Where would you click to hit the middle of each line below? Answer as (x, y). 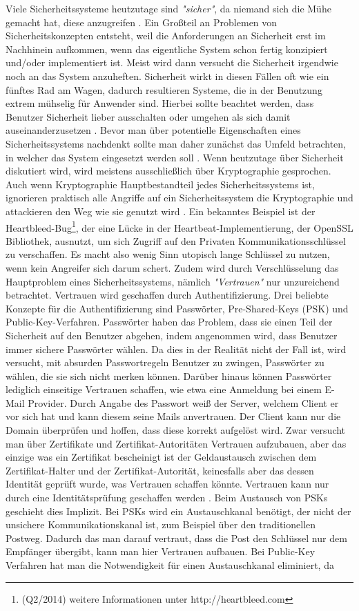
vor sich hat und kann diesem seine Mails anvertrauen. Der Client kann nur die (173, 416)
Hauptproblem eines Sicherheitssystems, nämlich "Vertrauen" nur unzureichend (173, 281)
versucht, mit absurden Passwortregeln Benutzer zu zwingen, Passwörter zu (165, 362)
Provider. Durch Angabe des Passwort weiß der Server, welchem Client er (183, 402)
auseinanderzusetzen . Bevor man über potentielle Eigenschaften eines (153, 130)
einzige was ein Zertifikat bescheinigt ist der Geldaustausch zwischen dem (161, 457)
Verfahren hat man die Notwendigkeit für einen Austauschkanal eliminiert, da (170, 565)
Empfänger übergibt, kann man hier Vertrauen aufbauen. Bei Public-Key (161, 551)
